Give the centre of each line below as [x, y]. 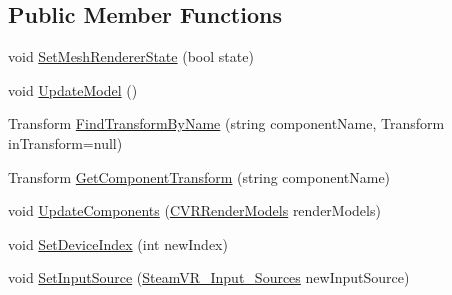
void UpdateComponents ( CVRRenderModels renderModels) [194, 210]
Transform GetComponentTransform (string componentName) [199, 176]
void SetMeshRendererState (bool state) [131, 56]
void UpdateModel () [73, 89]
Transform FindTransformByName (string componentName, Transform [226, 123]
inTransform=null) [65, 142]
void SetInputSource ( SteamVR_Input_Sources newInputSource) [209, 277]
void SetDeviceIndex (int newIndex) [118, 243]
